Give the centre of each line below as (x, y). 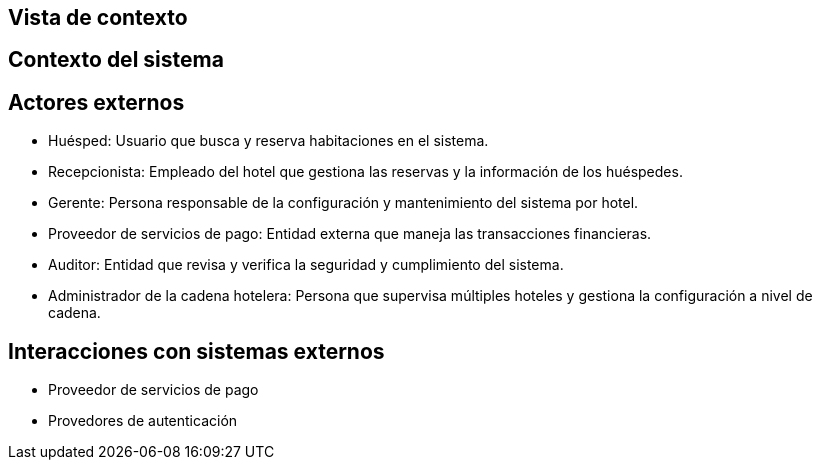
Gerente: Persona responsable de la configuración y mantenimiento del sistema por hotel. (343, 203)
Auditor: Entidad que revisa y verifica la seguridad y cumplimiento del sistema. (306, 265)
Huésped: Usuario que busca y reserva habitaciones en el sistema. (268, 141)
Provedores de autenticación (143, 421)
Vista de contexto (98, 17)
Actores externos (96, 102)
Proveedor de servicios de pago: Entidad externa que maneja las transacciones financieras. (350, 234)
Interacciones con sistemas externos (196, 351)
